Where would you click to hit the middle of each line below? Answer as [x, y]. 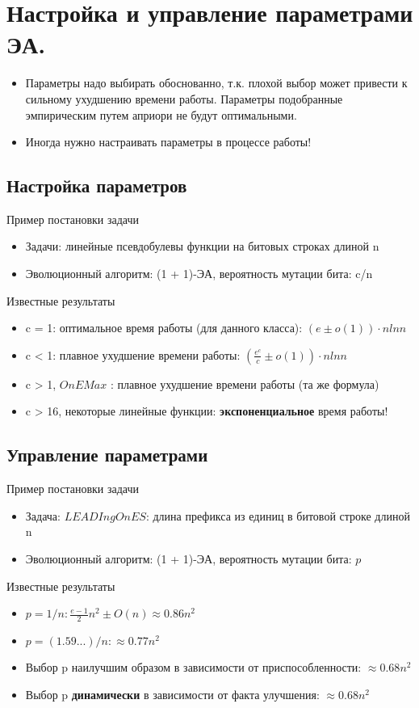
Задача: [43, 515]
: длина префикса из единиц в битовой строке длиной [278, 515]
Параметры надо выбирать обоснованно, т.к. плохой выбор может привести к [216, 83]
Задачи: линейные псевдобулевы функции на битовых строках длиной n [202, 246]
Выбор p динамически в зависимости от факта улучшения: [172, 694]
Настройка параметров [97, 185]
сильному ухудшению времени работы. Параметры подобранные [184, 98]
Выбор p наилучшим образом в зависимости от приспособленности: [193, 667]
